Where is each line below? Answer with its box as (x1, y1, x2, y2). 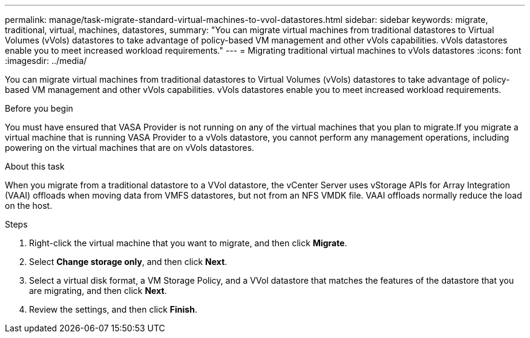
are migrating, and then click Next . (29, 285, 167, 296)
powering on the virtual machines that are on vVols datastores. (5, 142, 255, 153)
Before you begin (5, 103, 73, 113)
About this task (5, 161, 65, 171)
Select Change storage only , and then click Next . (29, 257, 227, 267)
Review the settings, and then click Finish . (29, 304, 197, 314)
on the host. (5, 200, 53, 211)
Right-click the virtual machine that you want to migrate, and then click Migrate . (29, 238, 347, 248)
